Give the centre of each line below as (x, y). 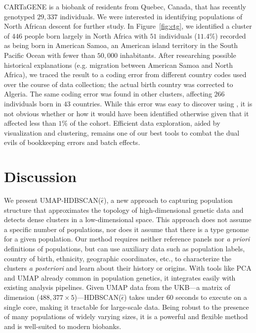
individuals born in (33, 103)
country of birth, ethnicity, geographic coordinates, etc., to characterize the (118, 258)
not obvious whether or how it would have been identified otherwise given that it (127, 113)
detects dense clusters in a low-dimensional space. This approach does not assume (128, 219)
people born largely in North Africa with (86, 35)
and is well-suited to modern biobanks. (63, 326)
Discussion (40, 176)
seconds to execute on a (211, 297)
